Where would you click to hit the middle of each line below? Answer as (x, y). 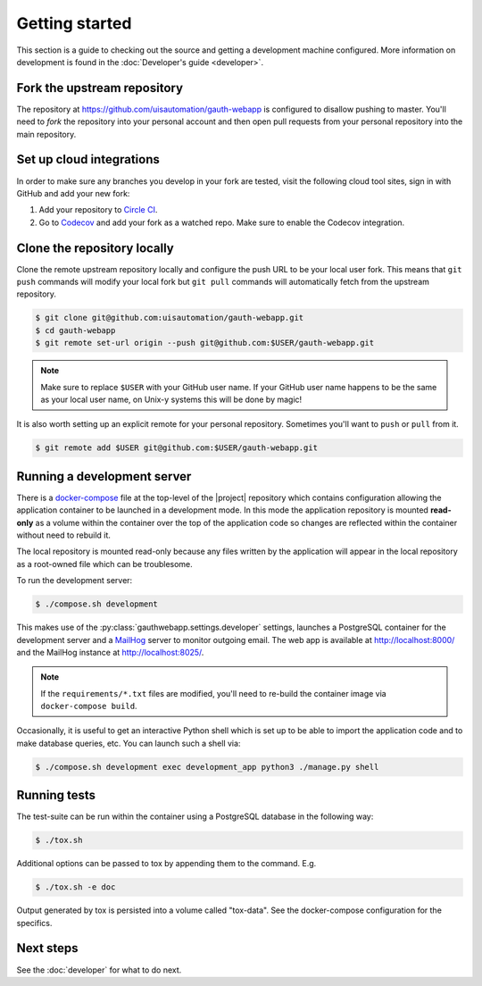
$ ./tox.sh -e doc (75, 887)
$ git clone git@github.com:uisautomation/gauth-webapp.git (170, 318)
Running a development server (104, 476)
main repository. (46, 134)
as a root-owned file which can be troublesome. (105, 564)
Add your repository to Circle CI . (98, 210)
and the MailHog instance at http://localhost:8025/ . (110, 652)
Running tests (56, 795)
